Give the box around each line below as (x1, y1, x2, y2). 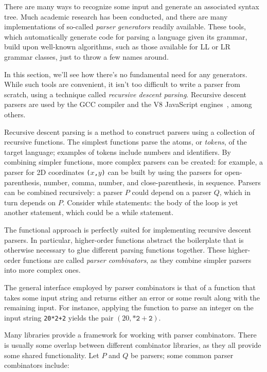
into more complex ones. (4, 264, 81, 275)
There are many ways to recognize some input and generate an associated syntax (4, 1, 259, 11)
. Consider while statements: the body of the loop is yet (62, 197, 238, 207)
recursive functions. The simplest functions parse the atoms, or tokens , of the (4, 136, 247, 147)
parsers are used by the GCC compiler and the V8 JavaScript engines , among (4, 99, 252, 110)
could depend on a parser (132, 187, 212, 198)
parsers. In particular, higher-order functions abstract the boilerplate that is (4, 234, 244, 245)
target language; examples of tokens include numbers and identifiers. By (4, 146, 231, 157)
